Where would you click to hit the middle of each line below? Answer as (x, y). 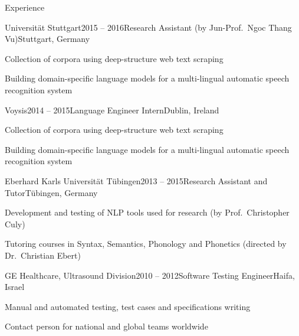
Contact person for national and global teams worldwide (106, 326)
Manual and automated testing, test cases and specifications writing (128, 306)
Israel (15, 287)
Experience (25, 7)
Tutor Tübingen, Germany (51, 192)
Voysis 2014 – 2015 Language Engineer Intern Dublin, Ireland (112, 110)
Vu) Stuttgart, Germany (47, 39)
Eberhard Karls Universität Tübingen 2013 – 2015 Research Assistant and (136, 180)
